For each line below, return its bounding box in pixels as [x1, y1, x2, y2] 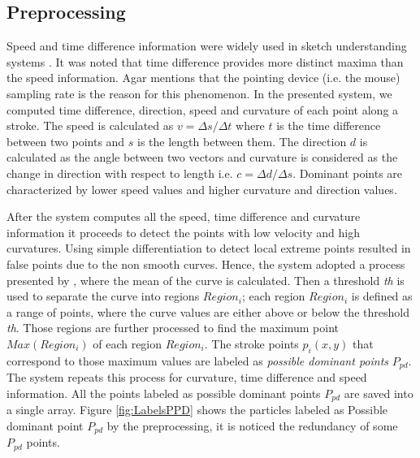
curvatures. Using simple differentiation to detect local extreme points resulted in [6, 240, 411, 257]
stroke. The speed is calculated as [6, 117, 174, 134]
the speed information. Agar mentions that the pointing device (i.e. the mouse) [6, 69, 401, 86]
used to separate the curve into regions [6, 287, 200, 305]
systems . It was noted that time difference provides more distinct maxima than [6, 53, 404, 70]
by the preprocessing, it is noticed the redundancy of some [106, 417, 398, 434]
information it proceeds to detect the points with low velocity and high [6, 223, 361, 240]
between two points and [6, 132, 125, 149]
